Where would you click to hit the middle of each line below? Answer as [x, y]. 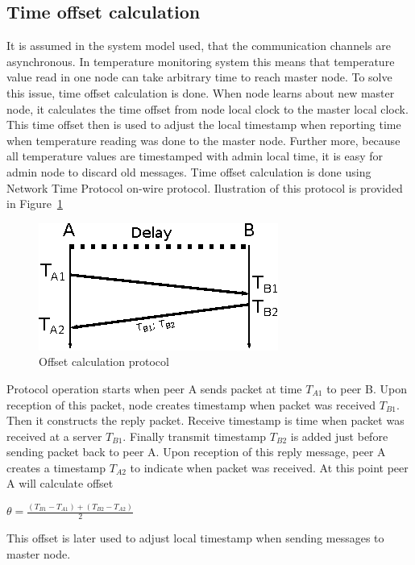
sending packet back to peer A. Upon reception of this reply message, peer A [196, 452]
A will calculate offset [60, 483]
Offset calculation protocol [104, 361]
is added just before [339, 436]
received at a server [54, 436]
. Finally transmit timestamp [195, 436]
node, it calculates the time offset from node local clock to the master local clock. [207, 108]
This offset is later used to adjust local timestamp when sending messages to [195, 538]
